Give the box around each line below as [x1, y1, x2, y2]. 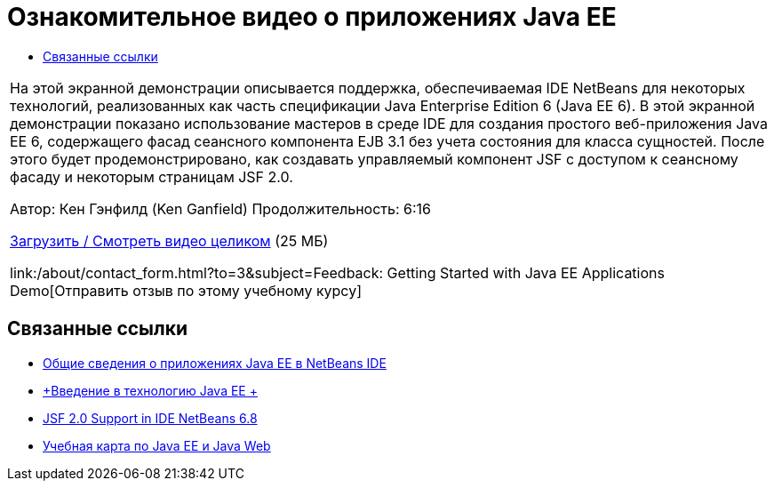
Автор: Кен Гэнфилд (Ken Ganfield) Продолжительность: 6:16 [10, 199, 431, 218]
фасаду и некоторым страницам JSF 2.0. [10, 167, 293, 186]
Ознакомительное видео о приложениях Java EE [7, 2, 617, 32]
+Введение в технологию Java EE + [43, 382, 258, 398]
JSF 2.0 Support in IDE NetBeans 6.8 [43, 410, 258, 426]
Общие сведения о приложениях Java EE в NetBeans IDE [43, 355, 387, 371]
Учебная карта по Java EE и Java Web [43, 437, 271, 453]
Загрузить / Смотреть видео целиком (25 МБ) [10, 231, 329, 250]
